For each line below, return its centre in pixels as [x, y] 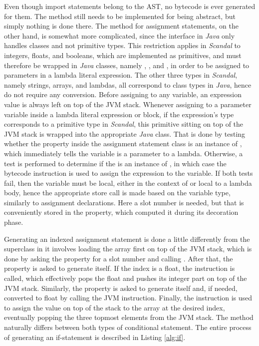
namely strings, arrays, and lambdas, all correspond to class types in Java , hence [128, 84]
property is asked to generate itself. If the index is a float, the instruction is [120, 268]
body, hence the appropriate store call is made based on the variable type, [117, 193]
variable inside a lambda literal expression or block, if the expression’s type [119, 114]
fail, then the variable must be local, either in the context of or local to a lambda [128, 183]
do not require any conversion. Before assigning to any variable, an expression [123, 94]
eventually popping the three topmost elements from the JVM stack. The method [129, 317]
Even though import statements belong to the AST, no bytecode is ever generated [130, 6]
